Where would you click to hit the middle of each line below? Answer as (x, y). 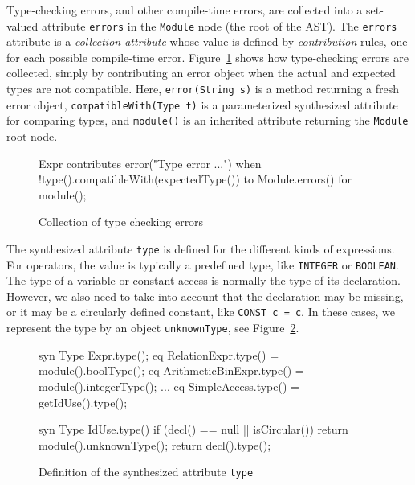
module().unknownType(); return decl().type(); (155, 444)
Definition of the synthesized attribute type (146, 472)
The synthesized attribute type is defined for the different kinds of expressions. (201, 248)
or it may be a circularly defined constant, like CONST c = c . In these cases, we (201, 312)
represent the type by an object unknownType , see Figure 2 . (153, 328)
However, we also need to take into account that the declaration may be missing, (205, 296)
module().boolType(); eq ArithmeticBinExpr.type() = (171, 370)
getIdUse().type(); (83, 402)
